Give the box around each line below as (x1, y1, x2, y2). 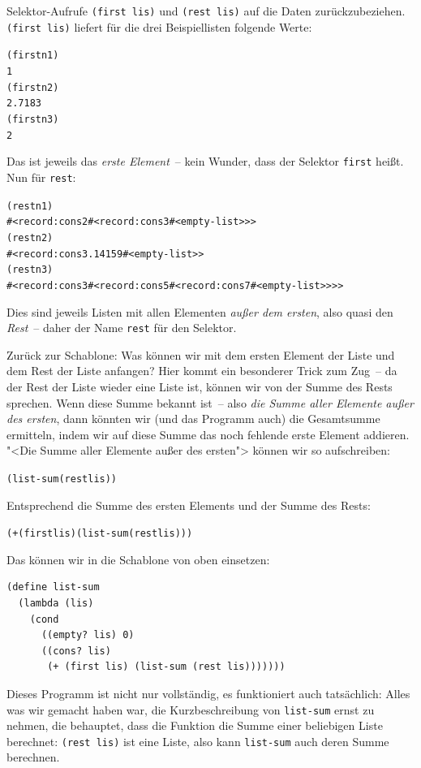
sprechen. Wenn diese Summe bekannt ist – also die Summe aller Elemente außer (6, 394, 414, 411)
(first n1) (6, 50, 59, 62)
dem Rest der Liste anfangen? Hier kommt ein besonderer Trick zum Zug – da (6, 362, 397, 379)
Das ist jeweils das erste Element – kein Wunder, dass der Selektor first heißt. (6, 153, 404, 170)
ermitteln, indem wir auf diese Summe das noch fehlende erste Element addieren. (6, 425, 410, 442)
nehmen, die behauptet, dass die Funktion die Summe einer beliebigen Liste (6, 717, 383, 734)
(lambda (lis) (18, 598, 94, 609)
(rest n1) (6, 200, 54, 212)
